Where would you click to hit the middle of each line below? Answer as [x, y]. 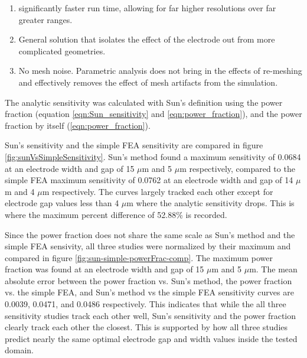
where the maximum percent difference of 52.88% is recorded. [116, 214]
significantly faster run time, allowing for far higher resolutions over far [147, 8]
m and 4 [20, 191]
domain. [19, 350]
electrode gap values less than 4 [62, 203]
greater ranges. [45, 19]
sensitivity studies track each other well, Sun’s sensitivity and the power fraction [151, 315]
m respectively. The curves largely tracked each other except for [158, 191]
